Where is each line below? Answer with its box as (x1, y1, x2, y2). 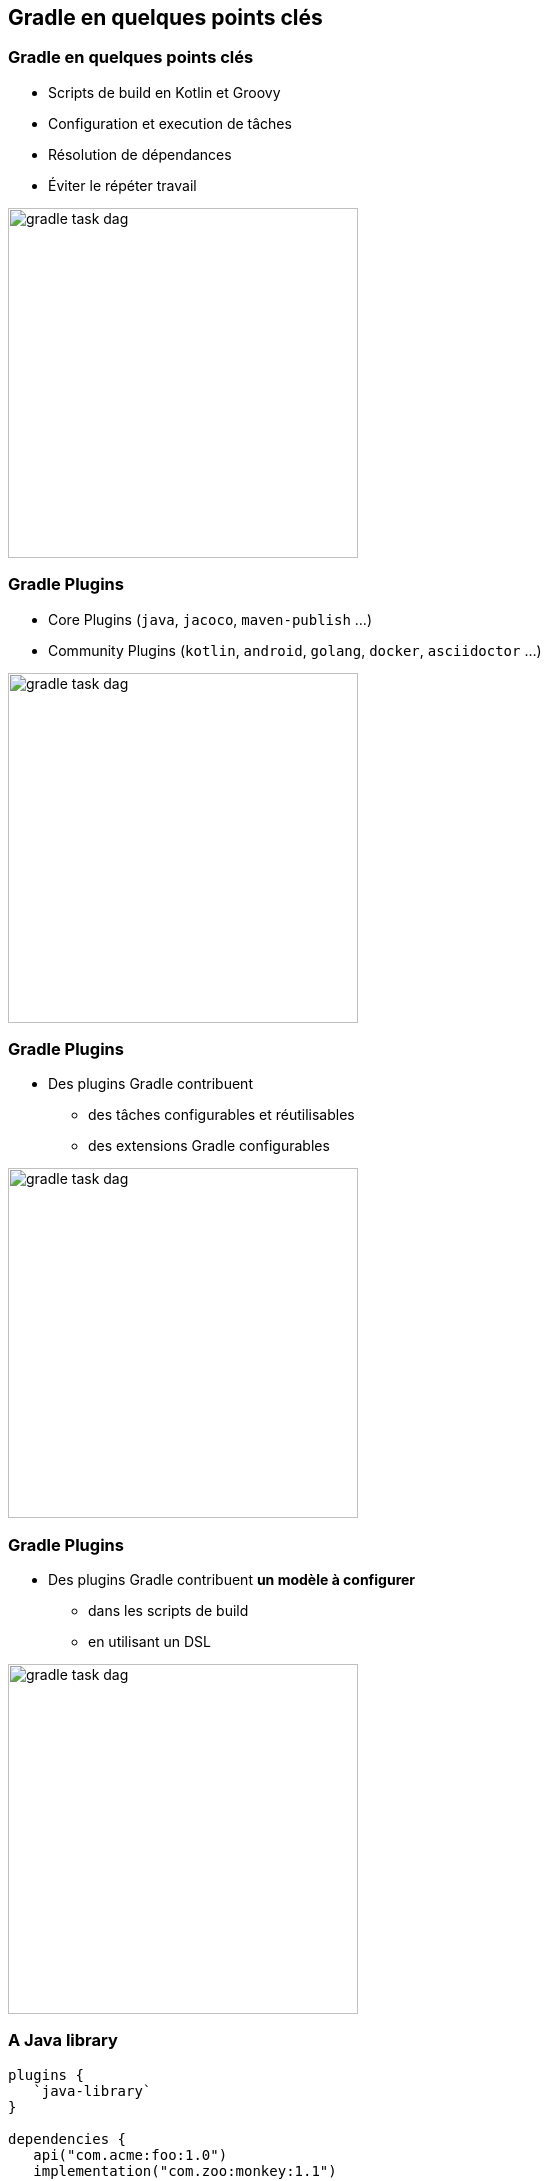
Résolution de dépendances (48, 145, 232, 163)
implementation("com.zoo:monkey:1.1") (33, 2162, 337, 2179)
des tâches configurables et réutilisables (88, 1106, 355, 1124)
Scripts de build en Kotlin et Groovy (48, 83, 281, 101)
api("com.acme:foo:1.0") (33, 2146, 228, 2163)
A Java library (8, 2030, 118, 2051)
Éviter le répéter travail (48, 176, 197, 194)
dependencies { (8, 2130, 127, 2147)
